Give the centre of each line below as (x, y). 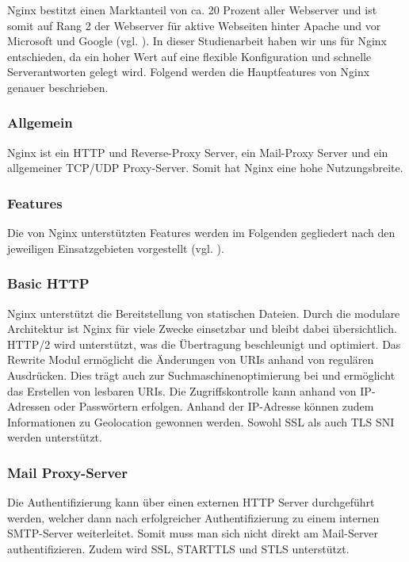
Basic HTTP (48, 283)
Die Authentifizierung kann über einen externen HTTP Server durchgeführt (191, 502)
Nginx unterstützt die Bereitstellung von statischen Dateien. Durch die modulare (204, 313)
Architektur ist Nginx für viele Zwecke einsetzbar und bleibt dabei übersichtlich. (202, 329)
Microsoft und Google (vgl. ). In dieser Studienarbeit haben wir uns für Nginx (197, 41)
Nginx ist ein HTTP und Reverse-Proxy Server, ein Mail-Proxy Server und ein (198, 152)
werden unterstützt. (55, 437)
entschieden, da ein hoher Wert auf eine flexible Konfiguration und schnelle (189, 56)
